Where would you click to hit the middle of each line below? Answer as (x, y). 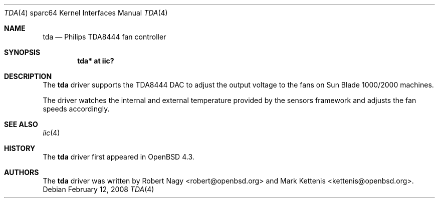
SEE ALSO (21, 124)
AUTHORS (22, 172)
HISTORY (20, 148)
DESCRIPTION (28, 76)
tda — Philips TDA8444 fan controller (104, 37)
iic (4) (51, 133)
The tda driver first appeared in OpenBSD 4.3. (119, 157)
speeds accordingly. (76, 109)
